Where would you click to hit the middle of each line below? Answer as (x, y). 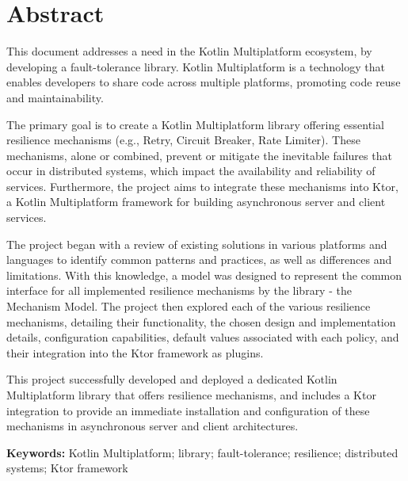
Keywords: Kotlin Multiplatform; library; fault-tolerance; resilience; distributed (202, 452)
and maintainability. (55, 97)
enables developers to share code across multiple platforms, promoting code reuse (204, 82)
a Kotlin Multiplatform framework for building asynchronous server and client (196, 202)
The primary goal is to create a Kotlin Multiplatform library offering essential (195, 124)
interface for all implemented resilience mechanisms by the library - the (179, 290)
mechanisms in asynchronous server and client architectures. (153, 426)
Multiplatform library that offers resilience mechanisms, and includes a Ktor (191, 395)
